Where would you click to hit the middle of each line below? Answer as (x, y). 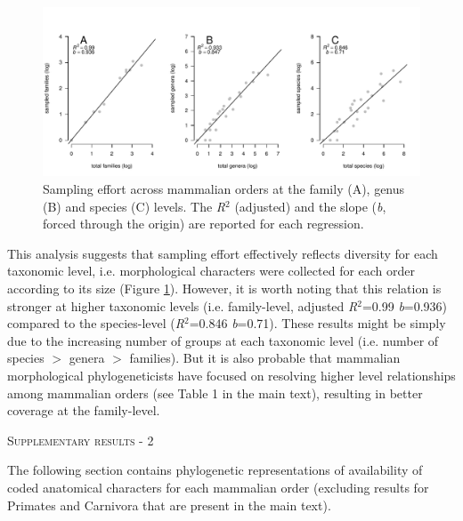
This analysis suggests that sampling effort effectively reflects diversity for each (223, 253)
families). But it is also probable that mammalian (265, 358)
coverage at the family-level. (84, 410)
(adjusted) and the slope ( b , (310, 206)
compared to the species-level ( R (96, 323)
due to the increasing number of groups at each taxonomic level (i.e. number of (223, 340)
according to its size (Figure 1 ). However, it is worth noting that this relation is (224, 289)
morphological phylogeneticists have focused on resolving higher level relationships (231, 375)
